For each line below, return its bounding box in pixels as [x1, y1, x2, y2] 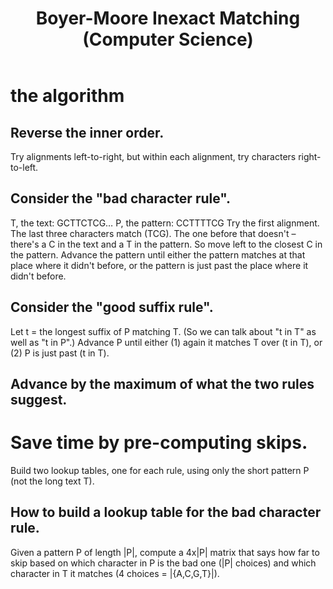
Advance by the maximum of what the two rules [10, 376, 315, 393]
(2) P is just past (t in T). [10, 347, 110, 359]
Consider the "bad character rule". [10, 190, 232, 207]
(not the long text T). [10, 475, 95, 487]
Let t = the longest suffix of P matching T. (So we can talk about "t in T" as [10, 325, 317, 337]
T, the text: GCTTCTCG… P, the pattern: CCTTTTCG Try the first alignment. [10, 217, 320, 229]
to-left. [10, 162, 39, 173]
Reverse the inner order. [10, 124, 165, 141]
